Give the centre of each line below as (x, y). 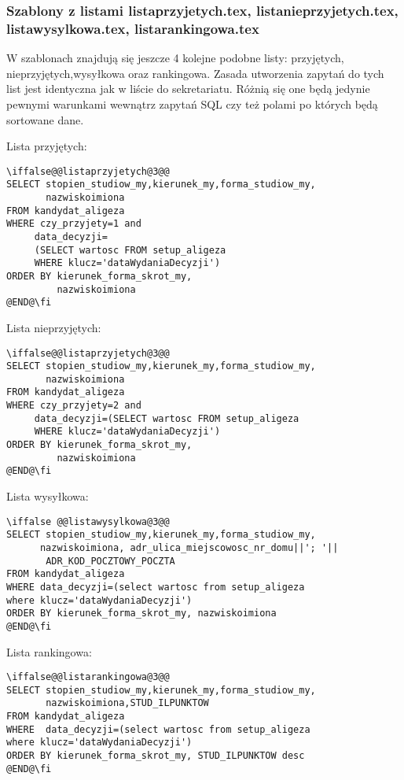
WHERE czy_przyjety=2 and (74, 406)
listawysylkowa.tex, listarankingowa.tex (133, 28)
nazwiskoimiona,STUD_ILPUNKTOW (127, 703)
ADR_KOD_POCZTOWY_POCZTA (110, 561)
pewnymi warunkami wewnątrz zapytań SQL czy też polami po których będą (192, 104)
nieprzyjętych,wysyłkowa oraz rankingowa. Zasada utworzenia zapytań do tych (195, 73)
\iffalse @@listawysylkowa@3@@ (88, 521)
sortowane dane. (45, 119)
